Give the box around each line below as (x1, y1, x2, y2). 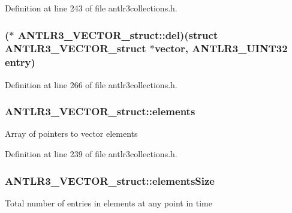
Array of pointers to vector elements (5, 127, 138, 140)
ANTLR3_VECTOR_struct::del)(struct (17, 27, 218, 42)
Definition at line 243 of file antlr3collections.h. (5, 2, 177, 14)
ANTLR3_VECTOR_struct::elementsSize (5, 173, 215, 188)
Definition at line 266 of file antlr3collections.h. (5, 78, 177, 91)
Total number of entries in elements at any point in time (5, 196, 212, 209)
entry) (5, 55, 35, 70)
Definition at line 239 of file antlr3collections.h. (5, 148, 177, 160)
